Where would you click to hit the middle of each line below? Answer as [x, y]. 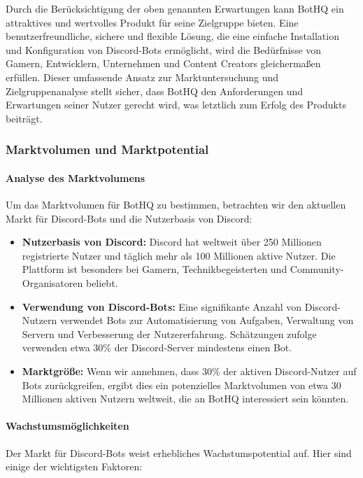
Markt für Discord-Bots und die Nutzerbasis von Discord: [129, 218]
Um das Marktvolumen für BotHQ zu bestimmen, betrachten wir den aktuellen [176, 204]
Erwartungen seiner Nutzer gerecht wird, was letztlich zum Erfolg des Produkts [176, 105]
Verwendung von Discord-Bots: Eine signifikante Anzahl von [162, 306]
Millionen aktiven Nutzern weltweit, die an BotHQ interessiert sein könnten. [185, 399]
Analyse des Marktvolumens [76, 177]
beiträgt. [24, 118]
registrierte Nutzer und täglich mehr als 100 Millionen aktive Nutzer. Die [179, 255]
